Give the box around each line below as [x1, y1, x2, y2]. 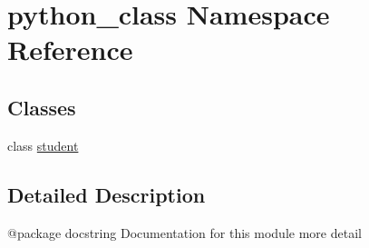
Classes [7, 93, 76, 121]
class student [7, 135, 79, 154]
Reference [7, 31, 133, 68]
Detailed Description [7, 180, 206, 208]
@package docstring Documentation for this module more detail [7, 223, 362, 242]
